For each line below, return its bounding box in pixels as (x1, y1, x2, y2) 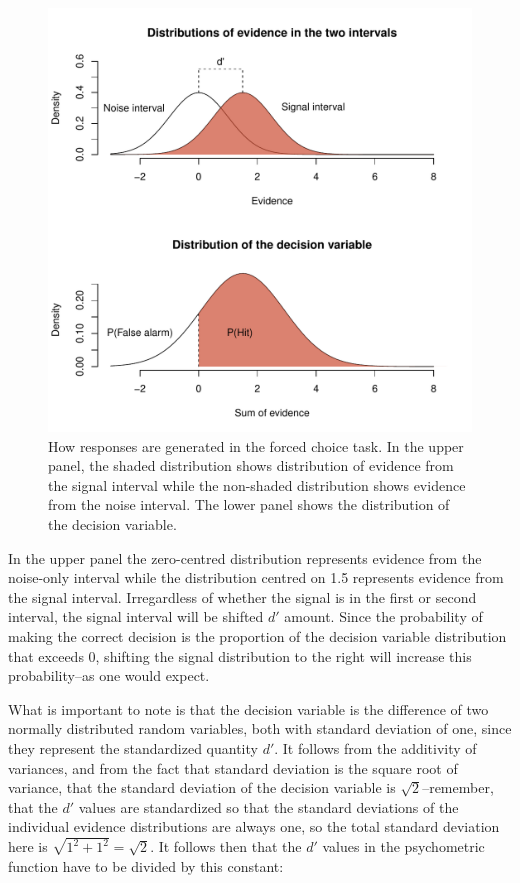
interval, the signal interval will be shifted (8, 606, 264, 627)
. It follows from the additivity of (274, 737, 477, 758)
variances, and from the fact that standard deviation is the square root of (8, 757, 458, 778)
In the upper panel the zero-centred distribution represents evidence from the (8, 547, 482, 568)
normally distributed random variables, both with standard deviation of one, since (8, 718, 512, 739)
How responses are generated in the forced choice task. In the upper (48, 435, 464, 456)
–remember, (422, 777, 494, 798)
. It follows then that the (150, 836, 302, 857)
